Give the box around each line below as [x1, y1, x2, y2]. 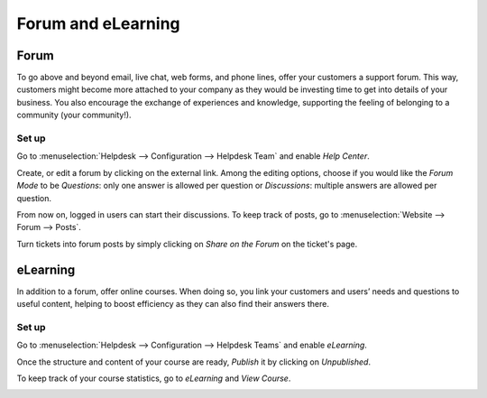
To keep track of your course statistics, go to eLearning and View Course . [16, 373, 291, 384]
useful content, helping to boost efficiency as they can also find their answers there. [16, 299, 329, 310]
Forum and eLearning [16, 14, 180, 33]
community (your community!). [16, 109, 132, 121]
